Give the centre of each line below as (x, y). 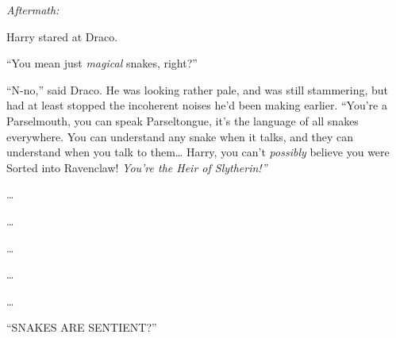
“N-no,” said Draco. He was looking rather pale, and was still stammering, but (197, 89)
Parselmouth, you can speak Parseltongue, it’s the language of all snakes (183, 120)
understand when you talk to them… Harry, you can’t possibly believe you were (198, 152)
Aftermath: (33, 10)
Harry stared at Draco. (62, 36)
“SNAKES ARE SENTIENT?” (82, 327)
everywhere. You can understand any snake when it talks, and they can (180, 136)
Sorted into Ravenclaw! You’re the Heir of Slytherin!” (137, 167)
